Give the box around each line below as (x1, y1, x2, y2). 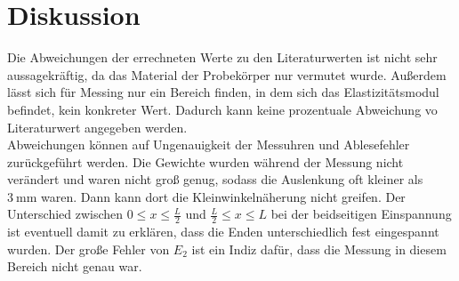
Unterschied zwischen (7, 205, 124, 223)
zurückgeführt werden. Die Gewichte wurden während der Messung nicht (7, 152, 404, 171)
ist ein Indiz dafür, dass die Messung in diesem (191, 239, 447, 258)
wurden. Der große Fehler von (7, 239, 170, 258)
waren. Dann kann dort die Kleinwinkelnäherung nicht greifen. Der (41, 187, 406, 205)
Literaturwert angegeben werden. (7, 117, 188, 136)
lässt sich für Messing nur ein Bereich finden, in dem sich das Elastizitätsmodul (7, 83, 439, 101)
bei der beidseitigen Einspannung (270, 205, 452, 223)
